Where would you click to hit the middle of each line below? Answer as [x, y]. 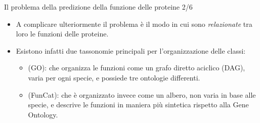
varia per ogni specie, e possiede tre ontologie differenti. [114, 77]
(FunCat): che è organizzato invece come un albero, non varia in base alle [142, 94]
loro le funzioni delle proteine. [62, 34]
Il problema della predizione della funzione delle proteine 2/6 [98, 7]
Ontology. [43, 114]
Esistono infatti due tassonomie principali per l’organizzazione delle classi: [131, 50]
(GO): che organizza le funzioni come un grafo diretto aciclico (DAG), [137, 68]
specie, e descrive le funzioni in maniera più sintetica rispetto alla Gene [138, 105]
